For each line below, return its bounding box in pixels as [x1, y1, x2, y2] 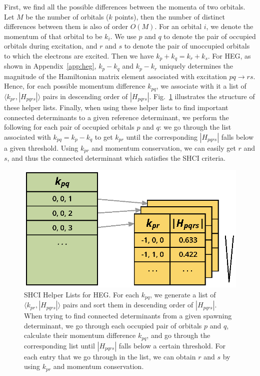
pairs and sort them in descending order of [62, 299, 193, 310]
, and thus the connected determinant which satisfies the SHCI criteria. [7, 153, 225, 163]
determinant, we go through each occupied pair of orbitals [24, 320, 202, 330]
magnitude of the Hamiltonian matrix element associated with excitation [4, 71, 227, 81]
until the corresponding [126, 131, 197, 142]
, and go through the [146, 330, 210, 340]
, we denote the [206, 21, 253, 32]
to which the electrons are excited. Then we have [4, 50, 154, 61]
